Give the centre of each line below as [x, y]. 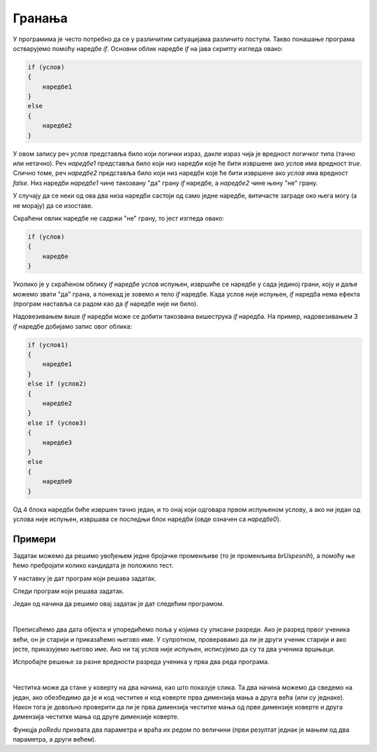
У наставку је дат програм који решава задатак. [85, 578]
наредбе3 [57, 442]
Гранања [40, 18]
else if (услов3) [57, 423]
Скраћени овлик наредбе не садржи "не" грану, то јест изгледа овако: [119, 218]
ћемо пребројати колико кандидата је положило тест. [93, 566]
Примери [34, 539]
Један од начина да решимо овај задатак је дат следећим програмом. [119, 604]
